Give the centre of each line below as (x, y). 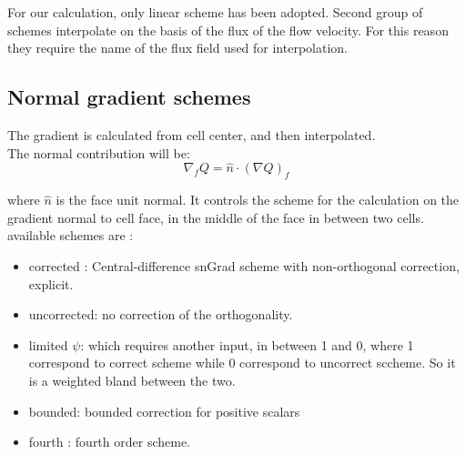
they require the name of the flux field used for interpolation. (177, 48)
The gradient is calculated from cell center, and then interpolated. (192, 134)
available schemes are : (71, 235)
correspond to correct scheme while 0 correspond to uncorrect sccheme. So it (242, 363)
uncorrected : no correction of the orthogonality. (161, 314)
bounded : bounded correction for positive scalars (164, 411)
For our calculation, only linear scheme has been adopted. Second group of (215, 12)
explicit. (51, 283)
